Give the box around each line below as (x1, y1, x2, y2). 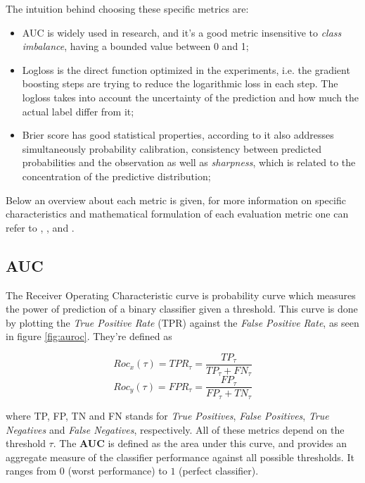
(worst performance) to (68, 463, 167, 478)
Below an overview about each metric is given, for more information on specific (6, 192, 346, 207)
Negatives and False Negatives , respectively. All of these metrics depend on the (6, 422, 345, 437)
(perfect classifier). (179, 463, 259, 478)
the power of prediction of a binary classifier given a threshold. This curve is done (6, 301, 358, 316)
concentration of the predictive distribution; (22, 168, 211, 183)
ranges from (6, 463, 57, 478)
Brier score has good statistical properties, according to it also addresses (22, 127, 334, 142)
